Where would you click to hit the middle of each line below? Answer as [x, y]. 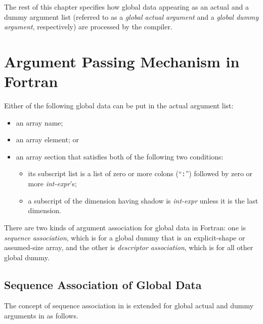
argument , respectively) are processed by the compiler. [88, 27]
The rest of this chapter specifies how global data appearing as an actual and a [126, 7]
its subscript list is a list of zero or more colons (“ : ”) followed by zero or [140, 173]
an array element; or [47, 139]
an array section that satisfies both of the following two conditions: [120, 156]
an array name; [39, 122]
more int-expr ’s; [52, 184]
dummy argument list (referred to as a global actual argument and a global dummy [131, 16]
